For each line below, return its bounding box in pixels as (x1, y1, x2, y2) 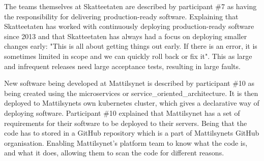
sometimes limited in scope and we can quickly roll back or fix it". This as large (4, 50, 252, 61)
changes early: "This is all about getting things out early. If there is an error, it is (4, 41, 257, 51)
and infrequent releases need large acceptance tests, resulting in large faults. (4, 60, 241, 71)
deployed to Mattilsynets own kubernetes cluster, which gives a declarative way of (4, 98, 259, 108)
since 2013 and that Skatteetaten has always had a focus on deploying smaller (4, 30, 247, 41)
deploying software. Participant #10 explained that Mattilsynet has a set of (4, 107, 240, 118)
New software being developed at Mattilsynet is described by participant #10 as (4, 78, 255, 88)
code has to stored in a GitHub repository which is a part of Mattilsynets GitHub (4, 127, 259, 138)
